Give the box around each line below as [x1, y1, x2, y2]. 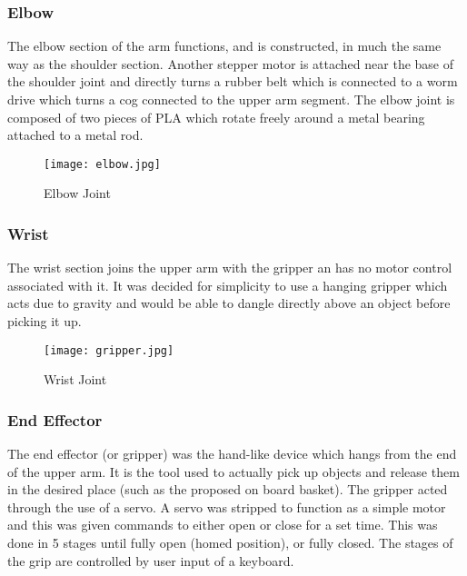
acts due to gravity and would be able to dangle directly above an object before [7, 293, 451, 313]
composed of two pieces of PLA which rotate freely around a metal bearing [7, 107, 425, 126]
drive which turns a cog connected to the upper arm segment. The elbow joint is [7, 90, 455, 108]
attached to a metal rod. [7, 125, 144, 144]
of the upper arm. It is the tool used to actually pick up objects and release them [7, 462, 460, 481]
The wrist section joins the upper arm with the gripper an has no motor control [7, 258, 452, 277]
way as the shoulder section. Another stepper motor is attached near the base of [7, 54, 454, 73]
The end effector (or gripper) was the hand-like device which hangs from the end [7, 444, 457, 463]
